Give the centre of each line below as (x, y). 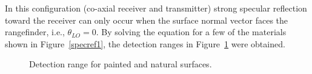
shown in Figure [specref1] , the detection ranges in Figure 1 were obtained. (145, 43)
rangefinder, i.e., (35, 32)
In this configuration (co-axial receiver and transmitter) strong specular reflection (156, 8)
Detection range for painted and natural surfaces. (121, 64)
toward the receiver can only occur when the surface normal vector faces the (147, 20)
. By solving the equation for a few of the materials (191, 32)
